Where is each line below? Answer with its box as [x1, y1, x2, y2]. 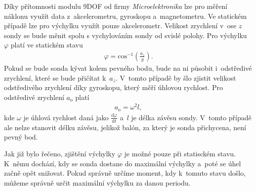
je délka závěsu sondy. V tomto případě [131, 112, 252, 122]
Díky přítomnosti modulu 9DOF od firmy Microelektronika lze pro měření [4, 1, 227, 11]
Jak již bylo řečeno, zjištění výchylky [4, 148, 116, 158]
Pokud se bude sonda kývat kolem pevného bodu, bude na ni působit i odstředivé [4, 63, 252, 73]
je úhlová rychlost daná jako [23, 112, 109, 122]
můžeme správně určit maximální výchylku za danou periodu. [4, 177, 191, 188]
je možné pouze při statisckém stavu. [124, 148, 236, 158]
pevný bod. [4, 132, 38, 142]
